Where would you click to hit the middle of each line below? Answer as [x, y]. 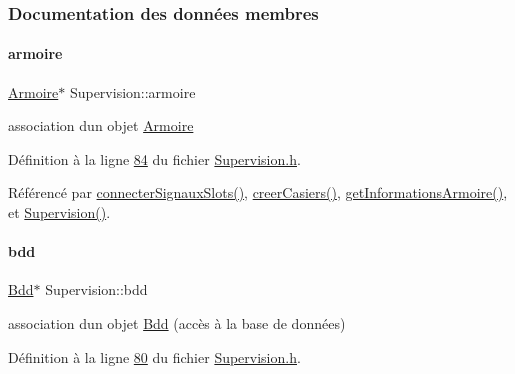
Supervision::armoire [132, 91]
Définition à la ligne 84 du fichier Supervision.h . [154, 158]
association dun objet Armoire [101, 125]
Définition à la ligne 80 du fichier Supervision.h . [154, 356]
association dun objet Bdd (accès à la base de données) [177, 323]
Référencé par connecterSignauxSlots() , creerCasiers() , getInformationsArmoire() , [258, 192]
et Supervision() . [59, 212]
